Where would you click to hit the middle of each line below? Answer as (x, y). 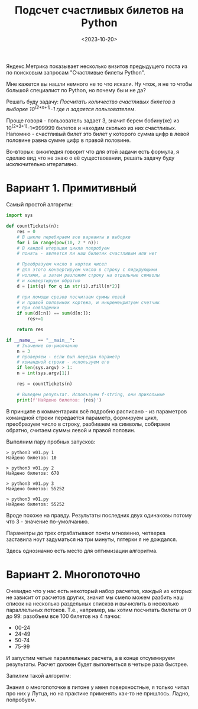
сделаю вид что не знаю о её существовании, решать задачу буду (90, 158)
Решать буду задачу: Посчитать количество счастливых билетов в (91, 102)
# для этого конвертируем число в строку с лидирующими (87, 270)
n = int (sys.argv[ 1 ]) (43, 373)
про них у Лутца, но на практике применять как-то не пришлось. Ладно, (98, 693)
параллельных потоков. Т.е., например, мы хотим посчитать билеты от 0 (99, 610)
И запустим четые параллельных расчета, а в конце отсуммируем (91, 658)
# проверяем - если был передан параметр (68, 357)
